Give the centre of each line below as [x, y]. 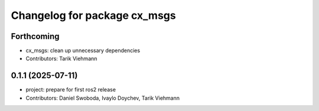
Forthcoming [35, 36]
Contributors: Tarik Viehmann [61, 58]
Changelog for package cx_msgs [94, 15]
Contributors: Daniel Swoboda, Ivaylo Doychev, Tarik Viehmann [103, 98]
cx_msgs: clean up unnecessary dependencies [83, 51]
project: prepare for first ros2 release [71, 90]
